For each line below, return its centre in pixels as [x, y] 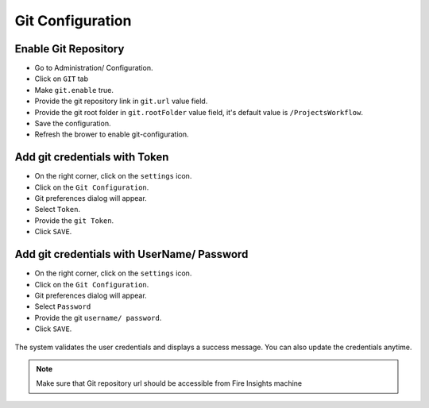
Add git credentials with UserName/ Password [131, 254]
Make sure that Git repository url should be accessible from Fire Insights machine [169, 383]
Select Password [63, 306]
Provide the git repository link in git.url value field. [121, 101]
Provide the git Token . [74, 220]
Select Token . [58, 210]
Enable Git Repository [70, 49]
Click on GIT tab [62, 79]
